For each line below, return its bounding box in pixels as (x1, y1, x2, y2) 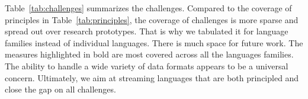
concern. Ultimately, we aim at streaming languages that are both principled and (5, 71, 299, 84)
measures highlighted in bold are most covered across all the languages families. (5, 48, 294, 60)
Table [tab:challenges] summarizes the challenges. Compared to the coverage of (5, 2, 292, 14)
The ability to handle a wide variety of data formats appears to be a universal (5, 59, 288, 72)
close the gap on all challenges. (5, 83, 116, 95)
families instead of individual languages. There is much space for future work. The (5, 36, 303, 49)
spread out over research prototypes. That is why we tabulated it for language (5, 25, 288, 37)
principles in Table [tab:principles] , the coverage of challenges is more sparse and (5, 13, 299, 25)
